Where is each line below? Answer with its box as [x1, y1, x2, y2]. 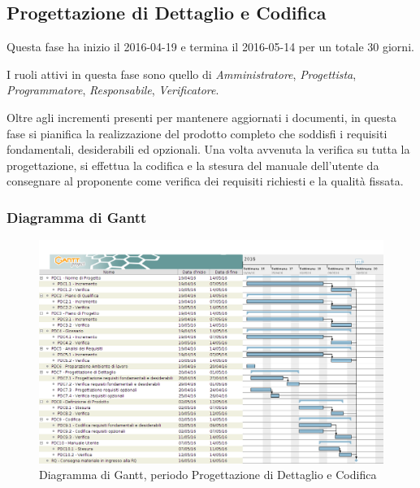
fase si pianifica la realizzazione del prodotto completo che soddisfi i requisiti [6, 124, 388, 142]
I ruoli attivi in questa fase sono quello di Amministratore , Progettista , [6, 65, 357, 82]
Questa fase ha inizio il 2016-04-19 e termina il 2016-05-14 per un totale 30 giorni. [6, 38, 414, 55]
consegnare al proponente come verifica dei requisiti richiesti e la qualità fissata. [6, 172, 404, 190]
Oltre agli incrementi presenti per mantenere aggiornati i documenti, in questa [6, 108, 396, 125]
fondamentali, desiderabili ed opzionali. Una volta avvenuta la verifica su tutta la [6, 141, 410, 158]
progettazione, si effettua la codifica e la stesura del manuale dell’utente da [6, 156, 379, 173]
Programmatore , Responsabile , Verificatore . [6, 81, 219, 98]
